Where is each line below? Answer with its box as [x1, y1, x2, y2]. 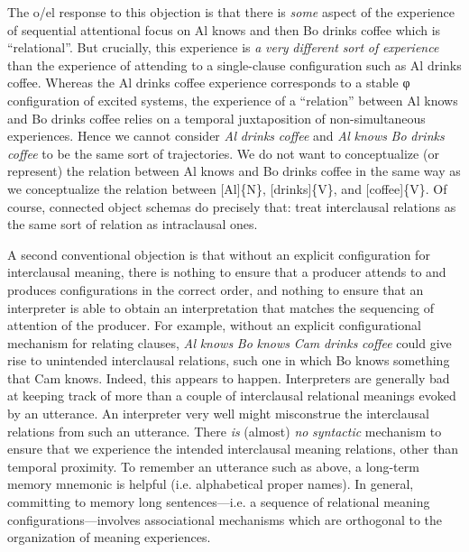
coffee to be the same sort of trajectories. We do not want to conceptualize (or [7, 143, 439, 162]
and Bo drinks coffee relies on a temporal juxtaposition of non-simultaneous [7, 108, 426, 127]
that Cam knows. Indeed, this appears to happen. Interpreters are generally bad [7, 368, 450, 387]
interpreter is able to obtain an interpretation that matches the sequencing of [7, 298, 434, 317]
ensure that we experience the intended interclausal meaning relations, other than [7, 439, 459, 458]
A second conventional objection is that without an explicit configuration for [7, 244, 430, 263]
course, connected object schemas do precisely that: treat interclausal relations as [7, 197, 456, 216]
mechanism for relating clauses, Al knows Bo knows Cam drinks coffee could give [7, 333, 452, 352]
